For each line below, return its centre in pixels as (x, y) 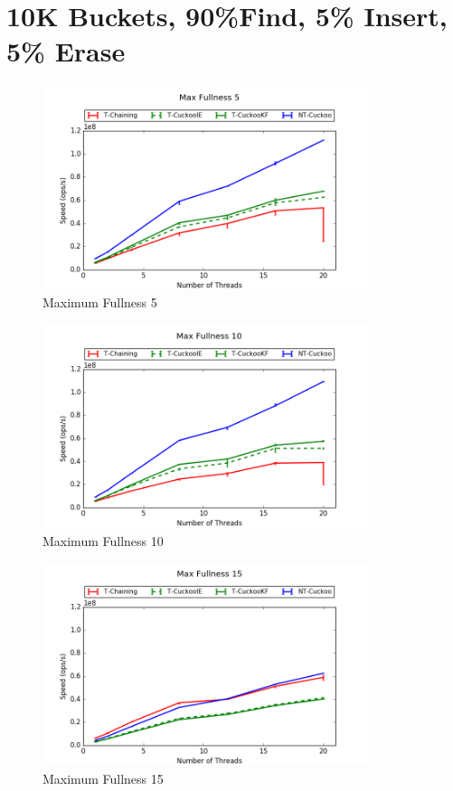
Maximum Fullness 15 (103, 778)
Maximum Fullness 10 (103, 540)
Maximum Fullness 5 (100, 302)
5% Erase (66, 51)
